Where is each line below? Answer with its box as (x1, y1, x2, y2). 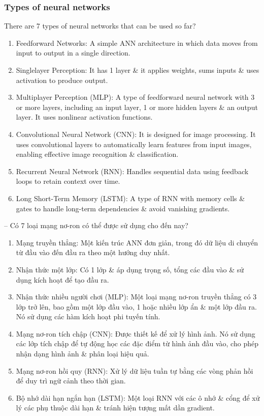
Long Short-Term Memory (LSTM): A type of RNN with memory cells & (16, 192, 245, 203)
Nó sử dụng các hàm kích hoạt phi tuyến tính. (16, 311, 160, 322)
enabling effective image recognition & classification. (16, 149, 179, 159)
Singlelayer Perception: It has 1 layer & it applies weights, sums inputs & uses (16, 65, 259, 75)
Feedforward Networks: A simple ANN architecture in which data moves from (16, 37, 258, 48)
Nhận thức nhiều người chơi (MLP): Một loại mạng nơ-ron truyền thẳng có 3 (16, 291, 257, 302)
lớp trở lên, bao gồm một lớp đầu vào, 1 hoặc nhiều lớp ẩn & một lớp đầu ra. (16, 301, 257, 312)
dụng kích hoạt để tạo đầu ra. (16, 274, 109, 285)
